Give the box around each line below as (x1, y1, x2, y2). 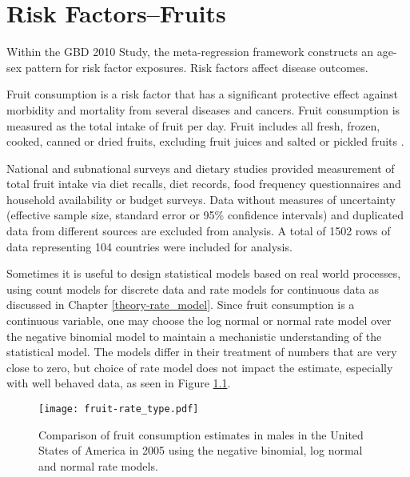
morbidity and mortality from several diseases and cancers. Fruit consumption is (6, 101, 400, 118)
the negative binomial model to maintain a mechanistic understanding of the (6, 327, 382, 344)
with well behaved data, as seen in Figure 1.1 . (6, 375, 231, 391)
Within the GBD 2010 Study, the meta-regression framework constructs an (6, 43, 374, 60)
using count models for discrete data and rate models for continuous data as (6, 280, 380, 297)
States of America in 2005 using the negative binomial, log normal (38, 442, 363, 459)
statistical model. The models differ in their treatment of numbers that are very (6, 343, 397, 360)
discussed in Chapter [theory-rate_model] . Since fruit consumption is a (6, 296, 355, 313)
